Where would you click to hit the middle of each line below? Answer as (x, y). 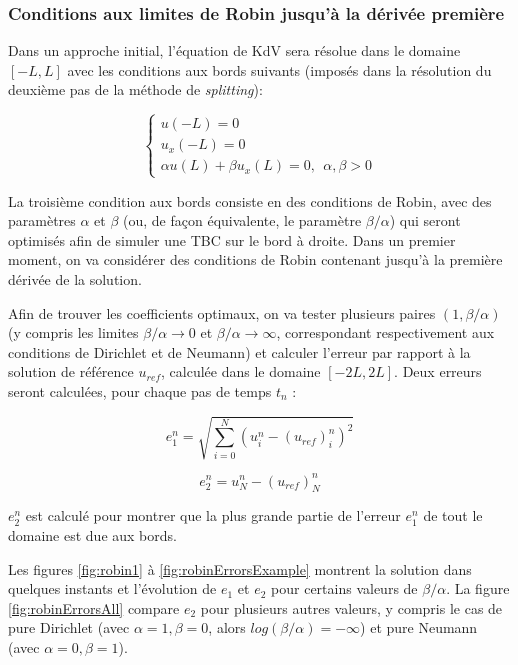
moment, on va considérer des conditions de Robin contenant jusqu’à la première (255, 259)
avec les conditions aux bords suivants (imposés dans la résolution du (279, 69)
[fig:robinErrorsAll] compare (94, 607)
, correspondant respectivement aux (385, 332)
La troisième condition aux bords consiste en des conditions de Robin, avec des (250, 200)
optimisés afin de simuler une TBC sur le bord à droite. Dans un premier (232, 239)
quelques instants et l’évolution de (112, 588)
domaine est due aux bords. (92, 534)
